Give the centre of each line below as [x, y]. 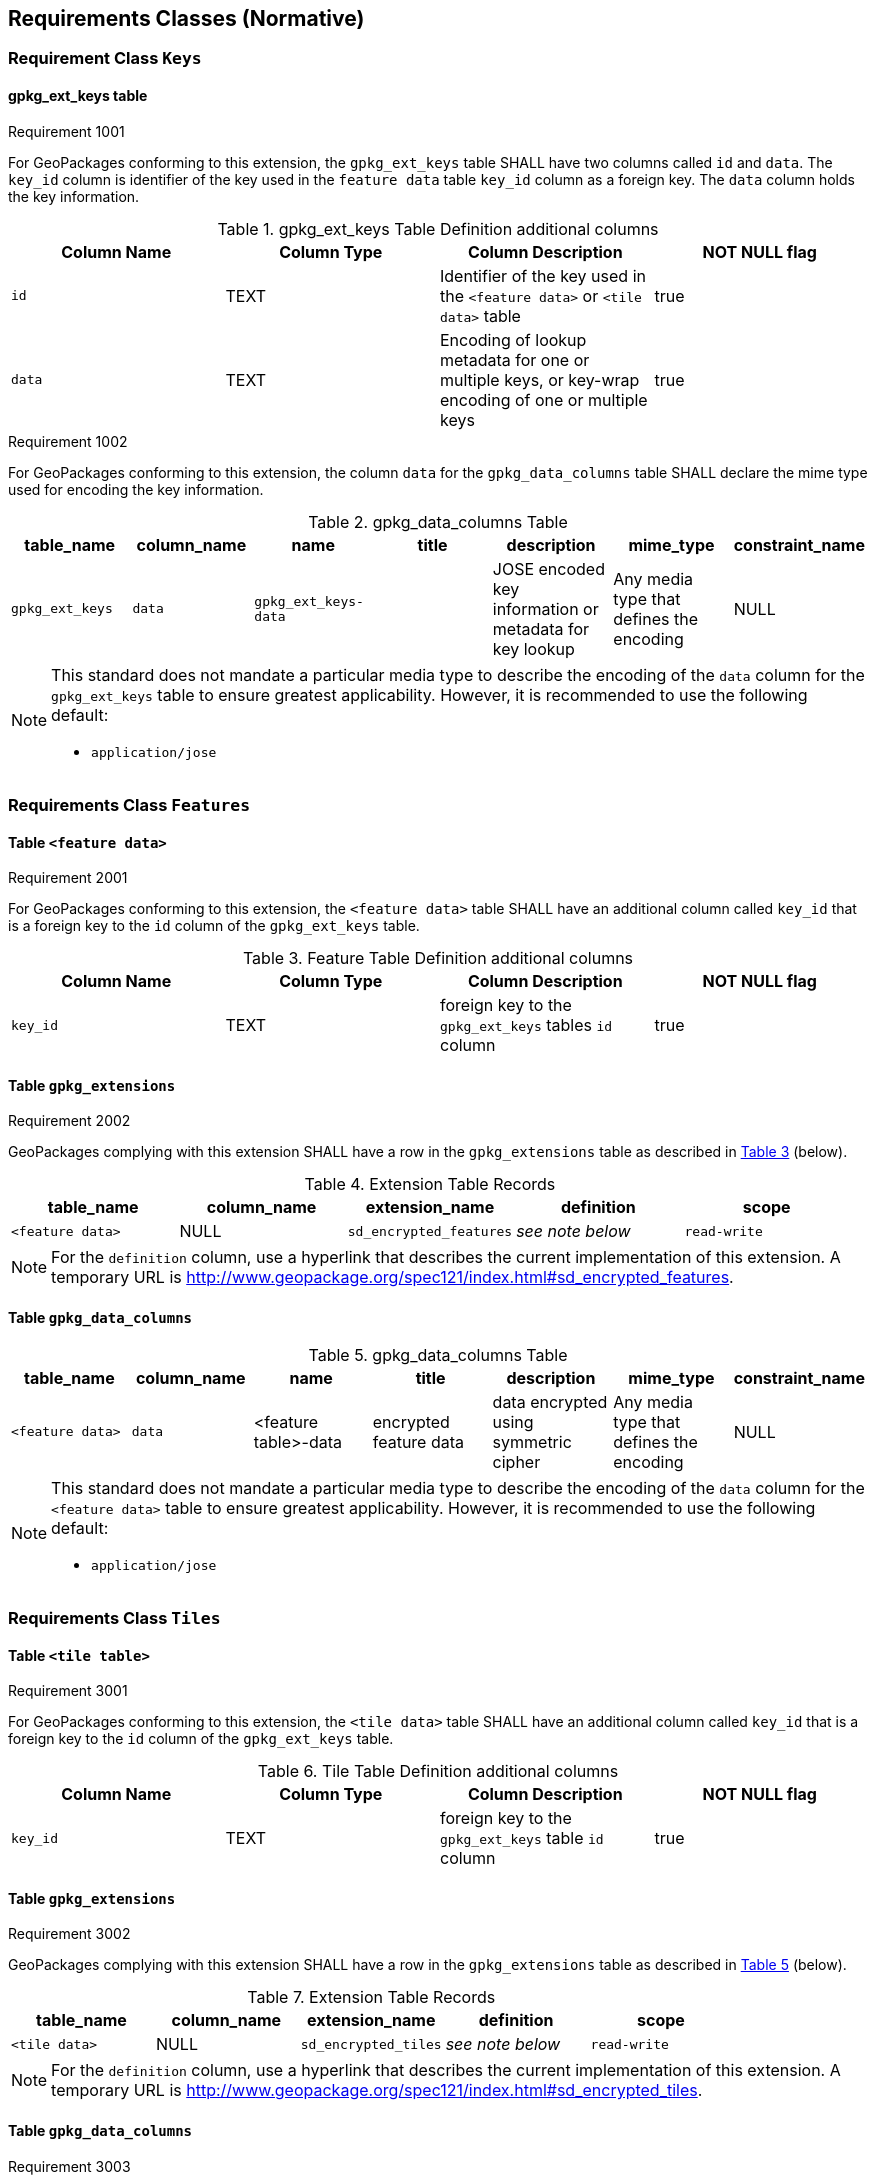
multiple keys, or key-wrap [540, 379]
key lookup [533, 648]
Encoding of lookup [513, 339]
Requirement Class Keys [105, 58]
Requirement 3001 [68, 1691]
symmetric [532, 1441]
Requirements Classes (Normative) [186, 18]
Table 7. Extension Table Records [371, 1997]
